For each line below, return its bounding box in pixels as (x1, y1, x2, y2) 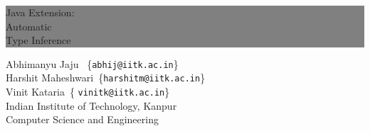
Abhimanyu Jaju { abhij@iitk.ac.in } (6, 56, 179, 71)
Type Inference (6, 33, 71, 47)
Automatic (6, 18, 52, 33)
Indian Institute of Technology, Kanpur (6, 98, 177, 113)
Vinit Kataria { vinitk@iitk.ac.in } (6, 84, 170, 99)
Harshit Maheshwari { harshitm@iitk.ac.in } (6, 70, 206, 85)
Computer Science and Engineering (6, 112, 159, 127)
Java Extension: (6, 5, 75, 19)
